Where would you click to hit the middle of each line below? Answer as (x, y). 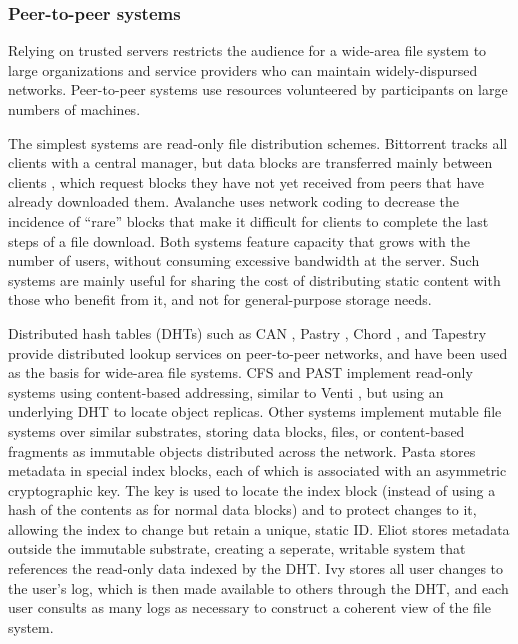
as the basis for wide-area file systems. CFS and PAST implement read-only (240, 372)
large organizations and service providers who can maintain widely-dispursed (243, 69)
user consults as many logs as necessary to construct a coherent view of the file (249, 607)
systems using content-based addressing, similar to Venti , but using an (226, 391)
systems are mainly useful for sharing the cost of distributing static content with (254, 279)
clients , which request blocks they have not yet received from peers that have (246, 181)
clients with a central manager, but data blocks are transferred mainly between (250, 162)
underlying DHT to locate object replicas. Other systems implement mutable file (255, 411)
